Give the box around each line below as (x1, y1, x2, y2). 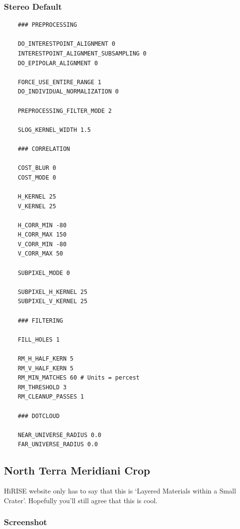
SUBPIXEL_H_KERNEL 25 (17, 288, 87, 295)
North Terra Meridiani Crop (4, 463, 150, 478)
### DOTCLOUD (17, 412, 60, 420)
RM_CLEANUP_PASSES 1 (17, 393, 84, 401)
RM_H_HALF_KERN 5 (17, 355, 74, 362)
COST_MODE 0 (17, 174, 56, 181)
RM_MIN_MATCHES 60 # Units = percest (17, 374, 140, 382)
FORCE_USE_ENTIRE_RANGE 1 (17, 78, 102, 86)
